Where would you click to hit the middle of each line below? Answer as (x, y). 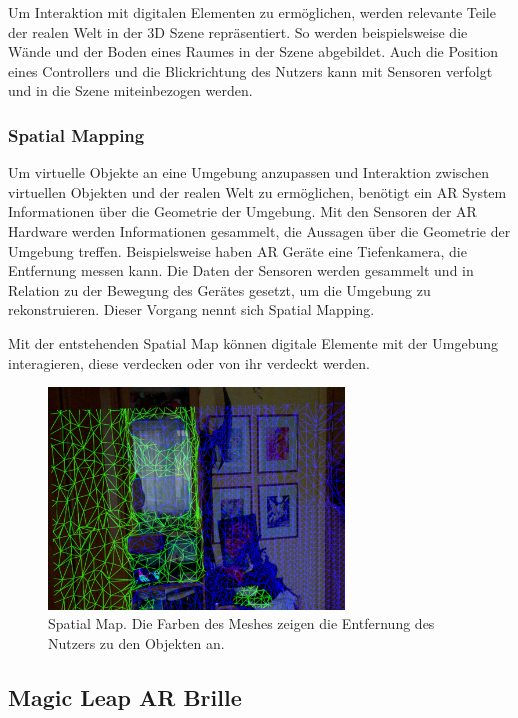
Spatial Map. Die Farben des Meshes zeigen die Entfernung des (241, 623)
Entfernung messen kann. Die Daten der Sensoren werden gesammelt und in (241, 270)
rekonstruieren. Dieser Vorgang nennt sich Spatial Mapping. (191, 309)
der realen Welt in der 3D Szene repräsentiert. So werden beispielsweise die (238, 31)
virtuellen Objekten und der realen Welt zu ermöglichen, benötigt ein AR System (257, 191)
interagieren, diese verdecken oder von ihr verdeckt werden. (189, 362)
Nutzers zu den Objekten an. (136, 642)
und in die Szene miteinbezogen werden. (130, 90)
